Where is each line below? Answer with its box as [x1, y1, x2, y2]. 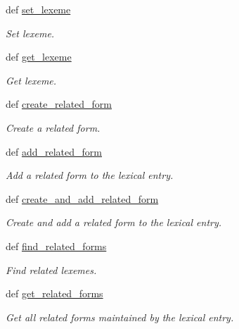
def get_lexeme [6, 49, 72, 64]
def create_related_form [6, 97, 112, 111]
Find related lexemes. [6, 262, 97, 277]
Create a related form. [6, 120, 101, 135]
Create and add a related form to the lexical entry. [6, 215, 222, 230]
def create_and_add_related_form [6, 191, 159, 206]
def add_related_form [6, 144, 102, 159]
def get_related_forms [6, 286, 103, 301]
